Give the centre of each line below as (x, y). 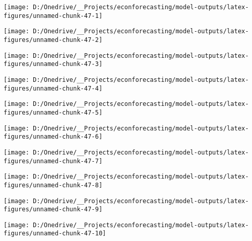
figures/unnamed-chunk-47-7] (53, 161)
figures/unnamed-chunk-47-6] (53, 137)
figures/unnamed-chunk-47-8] (53, 185)
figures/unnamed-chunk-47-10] (55, 234)
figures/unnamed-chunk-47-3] (53, 64)
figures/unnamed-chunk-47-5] (53, 112)
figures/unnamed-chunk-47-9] (53, 210)
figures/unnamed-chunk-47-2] (53, 40)
